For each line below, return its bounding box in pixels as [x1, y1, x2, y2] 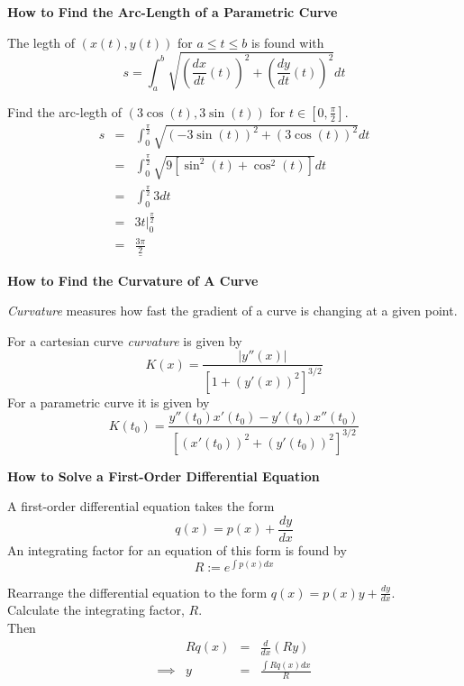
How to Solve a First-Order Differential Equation [7, 466, 320, 485]
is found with [250, 32, 324, 51]
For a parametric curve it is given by [7, 392, 210, 411]
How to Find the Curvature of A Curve [7, 270, 259, 289]
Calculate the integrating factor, [7, 600, 185, 619]
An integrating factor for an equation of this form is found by [7, 540, 347, 559]
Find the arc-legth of [7, 102, 123, 121]
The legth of [7, 32, 76, 51]
